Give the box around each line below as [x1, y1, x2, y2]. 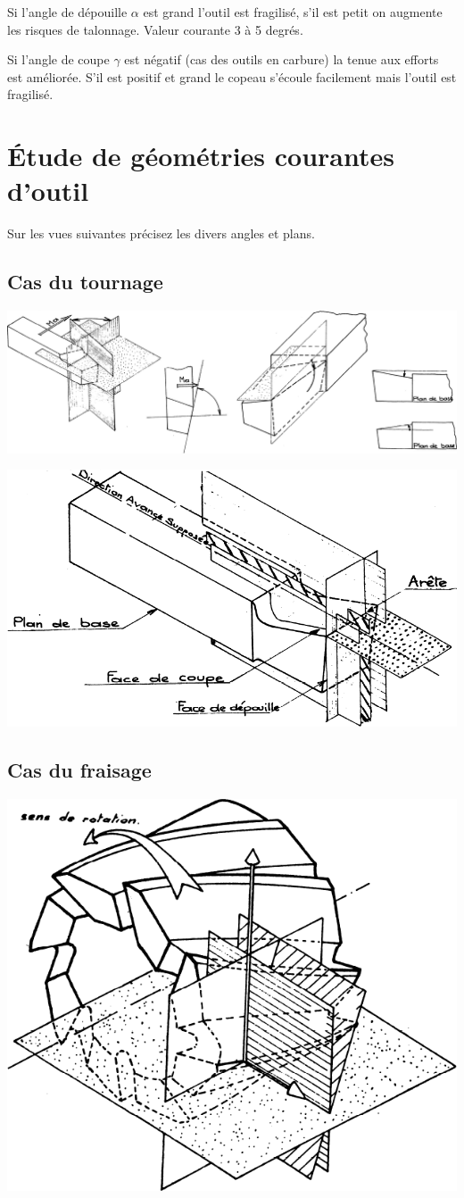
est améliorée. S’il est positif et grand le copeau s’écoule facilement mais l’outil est [7, 67, 457, 86]
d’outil [7, 172, 89, 209]
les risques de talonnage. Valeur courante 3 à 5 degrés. [7, 20, 303, 38]
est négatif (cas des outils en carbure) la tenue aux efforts [124, 50, 439, 69]
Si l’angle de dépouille [7, 3, 128, 21]
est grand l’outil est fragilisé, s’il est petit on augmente [143, 3, 443, 21]
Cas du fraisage [7, 756, 152, 784]
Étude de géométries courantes [7, 137, 394, 174]
